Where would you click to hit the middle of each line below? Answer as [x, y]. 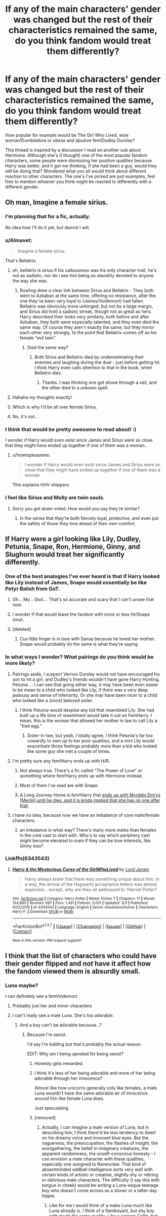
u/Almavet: [19, 240]
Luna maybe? [22, 985]
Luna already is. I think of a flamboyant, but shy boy [102, 1211]
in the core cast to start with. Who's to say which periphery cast [85, 835]
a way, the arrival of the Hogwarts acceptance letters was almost [91, 884]
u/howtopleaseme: [31, 455]
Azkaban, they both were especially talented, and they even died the [89, 322]
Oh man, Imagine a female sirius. [57, 203]
